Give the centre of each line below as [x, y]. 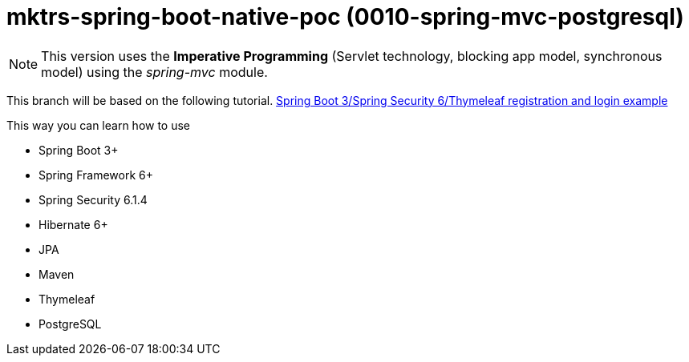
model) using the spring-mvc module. [154, 72]
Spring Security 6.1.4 [93, 199]
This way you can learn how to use [99, 125]
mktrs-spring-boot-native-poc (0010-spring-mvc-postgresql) [345, 17]
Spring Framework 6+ [96, 175]
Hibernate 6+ [73, 224]
